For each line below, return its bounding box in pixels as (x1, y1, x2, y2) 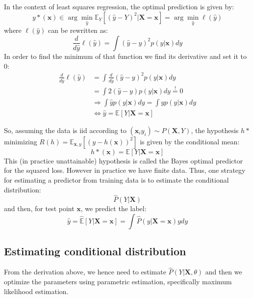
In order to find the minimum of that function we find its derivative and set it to (4, 51, 247, 61)
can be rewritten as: (48, 25, 108, 35)
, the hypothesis (191, 125, 239, 135)
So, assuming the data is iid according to (4, 125, 126, 135)
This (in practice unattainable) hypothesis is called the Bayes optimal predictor (4, 155, 243, 165)
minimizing (4, 136, 37, 146)
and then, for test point (4, 203, 75, 214)
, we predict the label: (80, 203, 147, 214)
